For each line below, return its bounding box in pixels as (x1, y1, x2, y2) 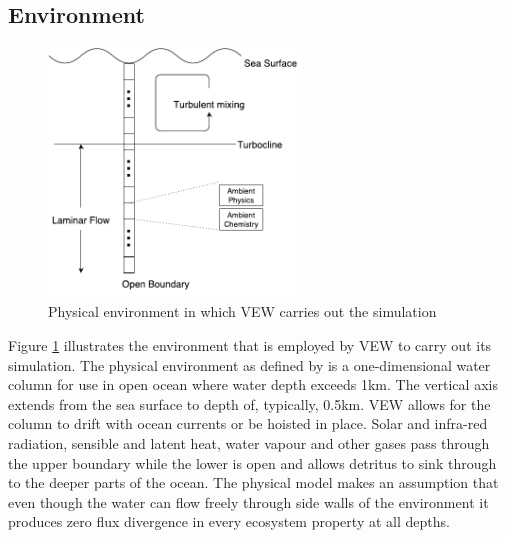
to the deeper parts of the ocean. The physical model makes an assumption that (8, 472, 499, 493)
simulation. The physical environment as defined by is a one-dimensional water (8, 354, 491, 375)
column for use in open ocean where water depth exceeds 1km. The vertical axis (8, 374, 498, 395)
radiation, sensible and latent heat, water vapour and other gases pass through (8, 432, 490, 453)
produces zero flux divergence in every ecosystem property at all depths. (8, 511, 450, 532)
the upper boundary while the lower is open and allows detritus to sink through (8, 452, 497, 473)
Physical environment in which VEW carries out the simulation (48, 301, 437, 322)
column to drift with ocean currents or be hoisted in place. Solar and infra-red (8, 413, 488, 434)
